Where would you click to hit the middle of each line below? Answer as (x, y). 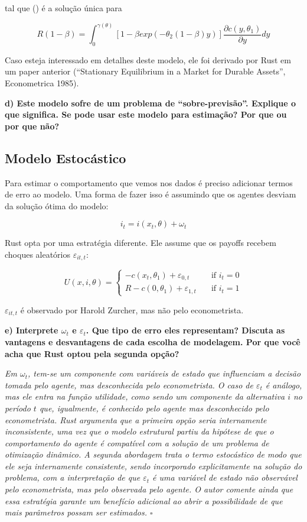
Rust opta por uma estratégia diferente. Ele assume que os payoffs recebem (141, 243)
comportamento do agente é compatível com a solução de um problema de (137, 442)
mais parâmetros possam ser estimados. (76, 512)
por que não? (32, 126)
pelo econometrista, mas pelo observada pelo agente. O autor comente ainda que (149, 489)
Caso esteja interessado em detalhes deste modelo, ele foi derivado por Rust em (148, 59)
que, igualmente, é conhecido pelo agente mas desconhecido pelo (154, 408)
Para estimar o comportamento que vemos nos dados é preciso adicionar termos (149, 182)
